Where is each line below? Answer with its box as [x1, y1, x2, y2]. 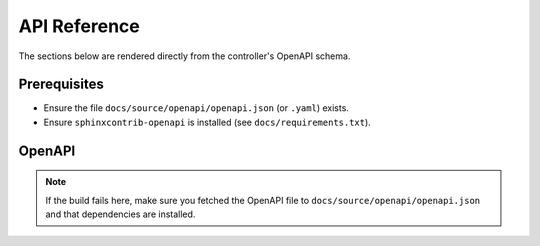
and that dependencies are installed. [45, 208, 196, 220]
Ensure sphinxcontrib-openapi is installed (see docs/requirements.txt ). [43, 116, 372, 128]
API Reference [18, 15, 140, 37]
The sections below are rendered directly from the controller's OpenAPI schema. [18, 50, 351, 62]
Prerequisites [18, 76, 104, 93]
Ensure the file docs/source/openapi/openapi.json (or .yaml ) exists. [43, 102, 350, 114]
